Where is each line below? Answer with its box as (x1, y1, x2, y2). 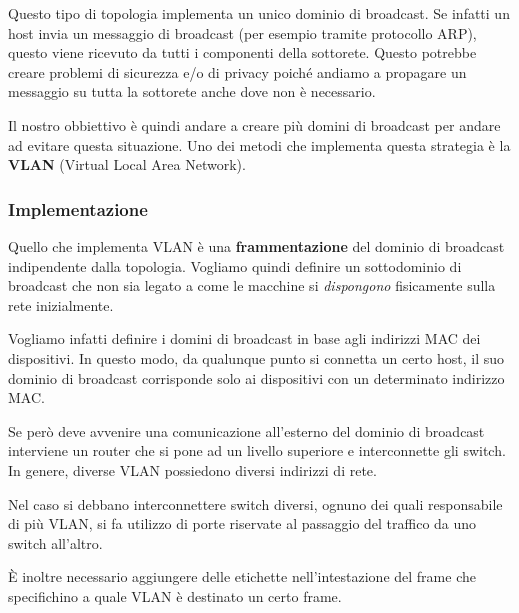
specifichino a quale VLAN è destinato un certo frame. (8, 585, 342, 606)
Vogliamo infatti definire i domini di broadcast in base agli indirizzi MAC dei (8, 328, 481, 349)
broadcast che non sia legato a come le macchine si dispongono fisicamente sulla (8, 275, 496, 296)
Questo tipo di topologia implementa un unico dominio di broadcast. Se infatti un (8, 3, 510, 23)
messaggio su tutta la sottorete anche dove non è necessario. (8, 81, 376, 102)
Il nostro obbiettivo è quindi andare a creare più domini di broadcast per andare (8, 114, 501, 135)
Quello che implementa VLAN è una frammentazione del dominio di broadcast (8, 235, 505, 256)
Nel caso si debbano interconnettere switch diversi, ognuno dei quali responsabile (8, 493, 503, 514)
